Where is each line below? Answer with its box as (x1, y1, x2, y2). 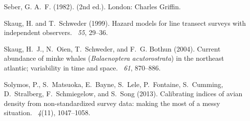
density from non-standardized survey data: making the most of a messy (4, 98, 220, 108)
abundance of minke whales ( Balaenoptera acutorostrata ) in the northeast (4, 53, 224, 63)
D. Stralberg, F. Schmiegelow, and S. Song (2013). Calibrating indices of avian (4, 88, 243, 99)
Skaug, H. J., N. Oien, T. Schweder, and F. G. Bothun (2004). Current (4, 43, 221, 53)
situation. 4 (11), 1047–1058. (4, 107, 90, 118)
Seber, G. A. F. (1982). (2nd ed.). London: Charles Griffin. (4, 1, 181, 11)
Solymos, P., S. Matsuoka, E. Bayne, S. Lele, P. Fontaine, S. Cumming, (4, 79, 224, 89)
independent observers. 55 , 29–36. (4, 27, 108, 37)
